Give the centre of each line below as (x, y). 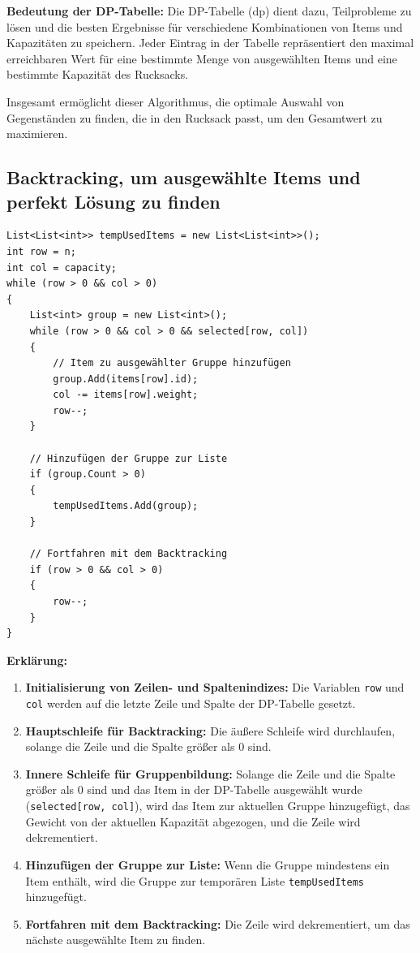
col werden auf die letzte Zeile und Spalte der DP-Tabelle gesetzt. (191, 703)
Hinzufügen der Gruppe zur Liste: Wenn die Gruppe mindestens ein (208, 864)
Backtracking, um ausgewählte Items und (184, 177)
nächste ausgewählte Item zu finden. (116, 940)
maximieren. (37, 134)
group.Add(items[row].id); (126, 379)
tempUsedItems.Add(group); (126, 506)
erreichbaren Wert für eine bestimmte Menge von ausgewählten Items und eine (202, 58)
